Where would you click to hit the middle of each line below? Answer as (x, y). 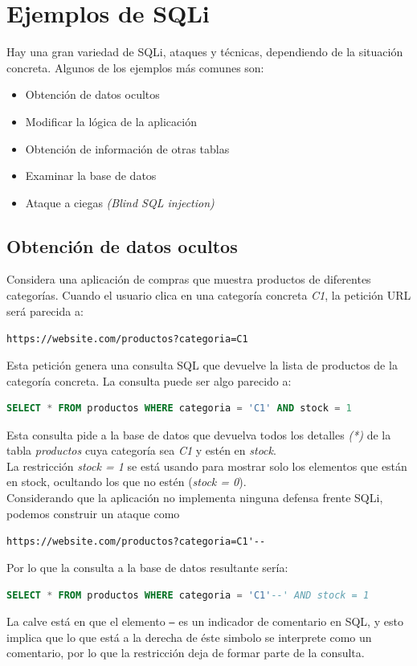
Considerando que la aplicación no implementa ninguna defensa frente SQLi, (195, 498)
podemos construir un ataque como (93, 513)
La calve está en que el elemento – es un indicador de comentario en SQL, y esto (205, 621)
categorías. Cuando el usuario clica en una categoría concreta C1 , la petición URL (209, 295)
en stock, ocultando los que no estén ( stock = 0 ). (127, 482)
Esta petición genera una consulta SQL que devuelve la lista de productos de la (202, 364)
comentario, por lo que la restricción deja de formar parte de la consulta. (186, 653)
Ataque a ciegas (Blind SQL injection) (120, 202)
